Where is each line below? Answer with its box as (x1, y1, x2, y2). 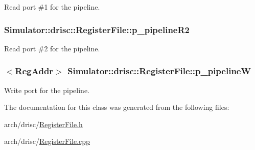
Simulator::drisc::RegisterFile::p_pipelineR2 (4, 23, 190, 36)
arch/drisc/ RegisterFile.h (4, 118, 83, 129)
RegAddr (15, 65, 54, 77)
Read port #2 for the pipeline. (4, 43, 100, 53)
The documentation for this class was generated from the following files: (4, 102, 229, 112)
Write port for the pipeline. (4, 84, 89, 95)
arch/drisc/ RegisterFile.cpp (4, 136, 90, 146)
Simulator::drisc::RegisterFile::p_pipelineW (67, 65, 251, 77)
